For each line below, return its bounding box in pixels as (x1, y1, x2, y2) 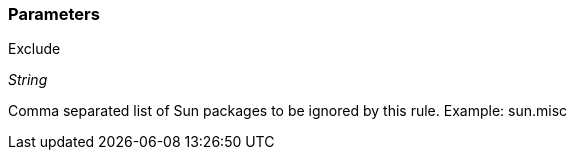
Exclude (8, 40, 61, 58)
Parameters (8, 4, 100, 24)
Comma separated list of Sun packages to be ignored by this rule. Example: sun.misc (8, 102, 568, 120)
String (8, 71, 48, 89)
